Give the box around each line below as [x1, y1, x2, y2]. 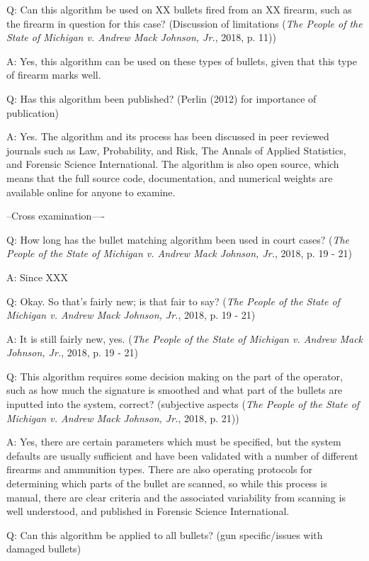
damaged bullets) [6, 541, 81, 556]
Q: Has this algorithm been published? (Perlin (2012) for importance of [6, 91, 317, 106]
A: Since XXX [6, 269, 69, 284]
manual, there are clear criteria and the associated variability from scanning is [6, 489, 346, 504]
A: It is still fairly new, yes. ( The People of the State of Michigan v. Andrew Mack [6, 331, 363, 346]
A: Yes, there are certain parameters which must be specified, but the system [6, 434, 341, 449]
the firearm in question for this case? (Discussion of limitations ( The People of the [6, 16, 363, 30]
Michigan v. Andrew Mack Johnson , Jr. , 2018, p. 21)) [6, 410, 239, 425]
